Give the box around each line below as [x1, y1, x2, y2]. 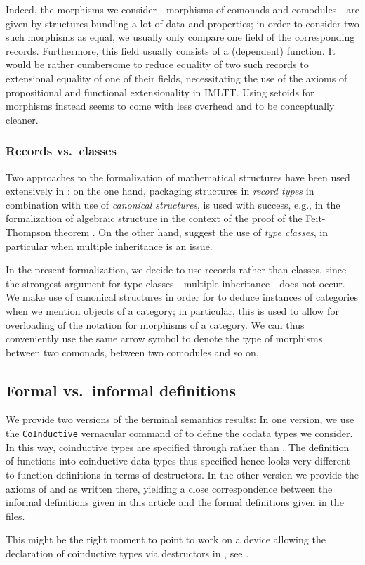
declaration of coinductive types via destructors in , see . [6, 545, 249, 560]
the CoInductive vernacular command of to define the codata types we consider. [6, 426, 353, 441]
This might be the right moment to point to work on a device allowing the [6, 532, 326, 547]
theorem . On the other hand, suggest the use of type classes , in [54, 224, 328, 239]
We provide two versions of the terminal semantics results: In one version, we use [6, 412, 354, 427]
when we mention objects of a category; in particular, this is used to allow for [6, 303, 339, 318]
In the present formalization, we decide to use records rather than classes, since [6, 262, 347, 277]
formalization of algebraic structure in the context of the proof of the [6, 211, 303, 226]
